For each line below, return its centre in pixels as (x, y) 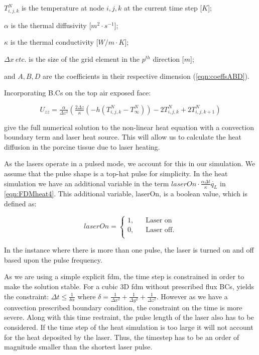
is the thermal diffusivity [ (51, 25)
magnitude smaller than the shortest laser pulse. (78, 347)
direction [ (168, 58)
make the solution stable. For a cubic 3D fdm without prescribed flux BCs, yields (129, 286)
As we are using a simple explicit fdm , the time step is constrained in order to (124, 276)
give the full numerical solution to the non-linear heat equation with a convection (129, 127)
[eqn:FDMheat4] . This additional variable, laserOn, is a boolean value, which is (126, 194)
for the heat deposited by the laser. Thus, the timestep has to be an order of (122, 337)
